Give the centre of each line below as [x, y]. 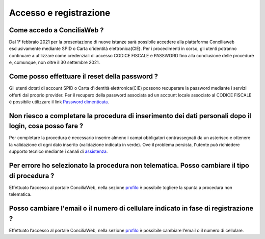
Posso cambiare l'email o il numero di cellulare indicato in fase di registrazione [131, 208]
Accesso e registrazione [60, 13]
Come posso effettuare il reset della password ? [83, 77]
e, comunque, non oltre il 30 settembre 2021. [54, 62]
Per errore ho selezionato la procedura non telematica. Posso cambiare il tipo [129, 166]
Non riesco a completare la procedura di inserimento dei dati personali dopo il [130, 116]
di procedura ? [32, 176]
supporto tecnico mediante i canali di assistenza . [58, 151]
